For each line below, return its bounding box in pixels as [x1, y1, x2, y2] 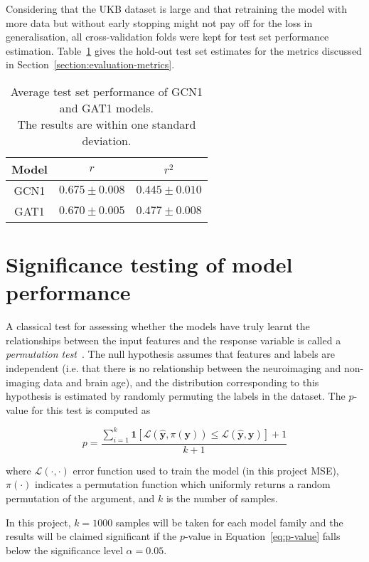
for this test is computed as [31, 402, 151, 417]
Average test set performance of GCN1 [10, 83, 203, 100]
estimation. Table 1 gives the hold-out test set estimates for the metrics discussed [6, 43, 362, 58]
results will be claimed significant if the [6, 529, 177, 544]
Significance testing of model [6, 250, 293, 279]
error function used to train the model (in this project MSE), [73, 462, 339, 477]
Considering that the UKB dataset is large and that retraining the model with [6, 1, 348, 16]
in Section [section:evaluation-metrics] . [6, 57, 175, 72]
